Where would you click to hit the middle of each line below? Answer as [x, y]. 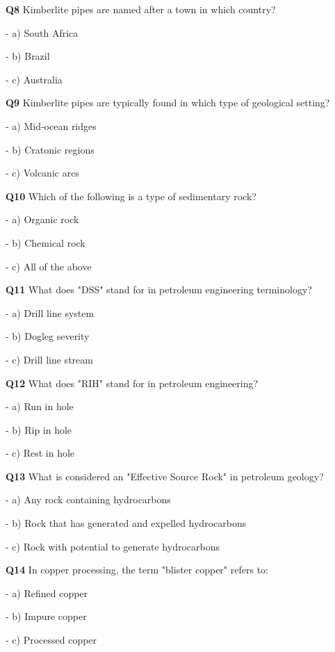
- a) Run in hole [40, 406]
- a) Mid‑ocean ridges [51, 125]
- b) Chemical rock [46, 242]
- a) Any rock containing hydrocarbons [88, 499]
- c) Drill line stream [49, 359]
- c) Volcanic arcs [42, 173]
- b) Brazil [28, 56]
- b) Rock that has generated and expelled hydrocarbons [126, 523]
